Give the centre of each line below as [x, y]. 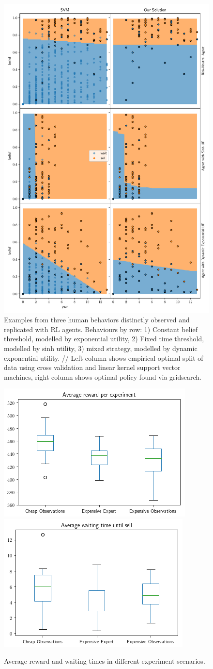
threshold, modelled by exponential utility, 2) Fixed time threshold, [104, 339]
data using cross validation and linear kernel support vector [92, 367]
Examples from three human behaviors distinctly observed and [97, 320]
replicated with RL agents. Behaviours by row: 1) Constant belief [101, 329]
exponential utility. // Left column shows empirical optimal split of [104, 358]
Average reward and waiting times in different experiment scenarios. [105, 661]
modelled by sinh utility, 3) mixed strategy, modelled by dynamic [101, 348]
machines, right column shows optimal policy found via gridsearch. [103, 376]
